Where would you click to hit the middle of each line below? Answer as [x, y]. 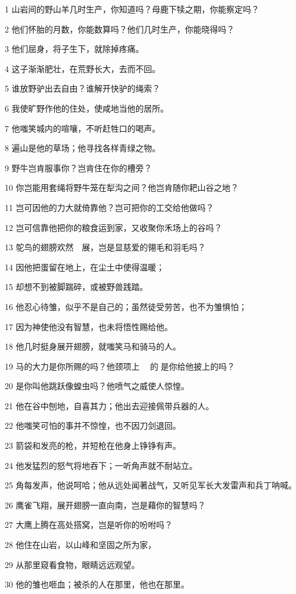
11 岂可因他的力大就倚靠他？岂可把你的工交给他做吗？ [109, 207]
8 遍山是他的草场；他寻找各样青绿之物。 [83, 148]
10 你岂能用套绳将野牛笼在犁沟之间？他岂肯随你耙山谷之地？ [122, 187]
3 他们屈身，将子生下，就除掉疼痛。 [74, 49]
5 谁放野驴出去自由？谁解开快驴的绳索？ [83, 88]
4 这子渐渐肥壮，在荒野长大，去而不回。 [83, 68]
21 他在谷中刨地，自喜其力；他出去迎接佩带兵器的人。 [109, 405]
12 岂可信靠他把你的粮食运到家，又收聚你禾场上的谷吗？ [114, 227]
